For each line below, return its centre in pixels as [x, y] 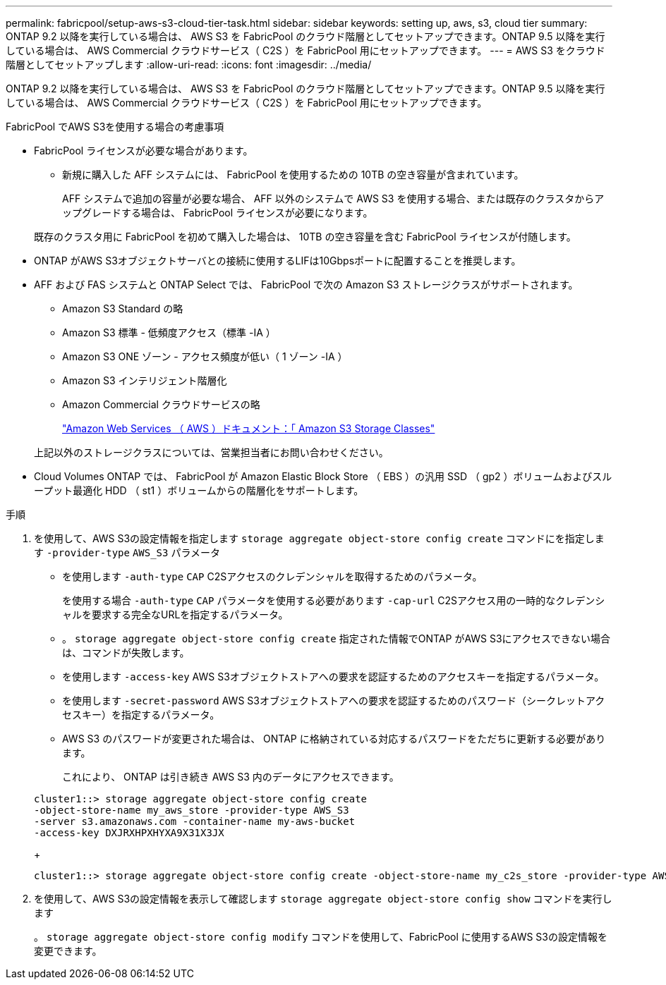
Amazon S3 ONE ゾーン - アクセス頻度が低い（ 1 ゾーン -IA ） [205, 356]
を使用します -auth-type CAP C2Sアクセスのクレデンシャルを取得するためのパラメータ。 [272, 576]
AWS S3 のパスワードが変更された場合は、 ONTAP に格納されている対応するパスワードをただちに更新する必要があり [334, 739]
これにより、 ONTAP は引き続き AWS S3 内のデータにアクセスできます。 [231, 777]
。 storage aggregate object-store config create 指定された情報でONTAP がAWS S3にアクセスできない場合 [336, 638]
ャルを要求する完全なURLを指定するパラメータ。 [175, 614]
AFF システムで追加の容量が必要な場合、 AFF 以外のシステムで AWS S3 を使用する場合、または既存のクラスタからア [333, 198]
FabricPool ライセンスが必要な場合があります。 [144, 151]
